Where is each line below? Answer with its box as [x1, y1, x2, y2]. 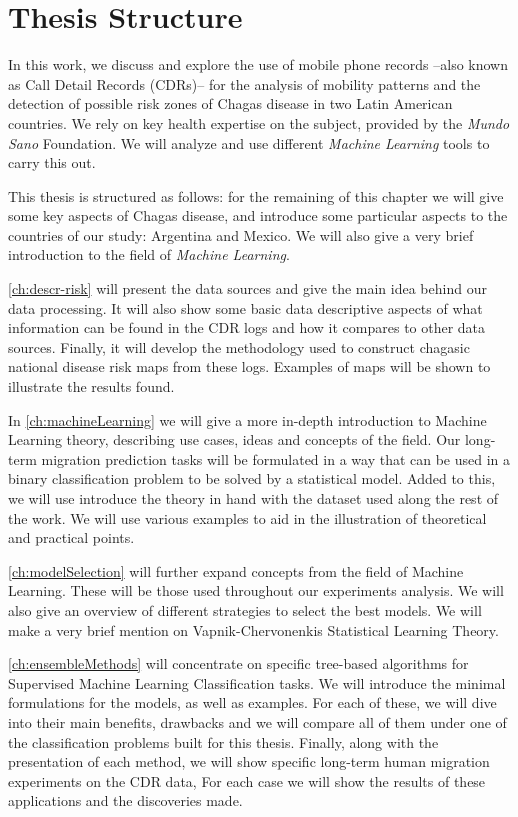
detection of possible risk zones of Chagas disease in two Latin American [8, 93, 453, 114]
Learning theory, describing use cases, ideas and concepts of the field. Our [8, 429, 461, 450]
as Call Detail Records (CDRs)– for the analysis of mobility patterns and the [8, 73, 481, 94]
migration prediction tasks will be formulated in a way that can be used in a [41, 448, 511, 469]
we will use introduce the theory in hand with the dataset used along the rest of [8, 488, 499, 508]
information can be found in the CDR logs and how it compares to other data [8, 317, 486, 338]
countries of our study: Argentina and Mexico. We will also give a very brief [8, 224, 474, 245]
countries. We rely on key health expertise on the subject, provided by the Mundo [8, 112, 510, 133]
